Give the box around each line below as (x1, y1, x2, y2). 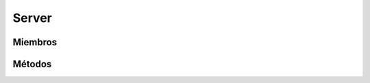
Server (12, 10, 53, 25)
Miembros (12, 36, 58, 48)
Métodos (12, 58, 52, 70)
